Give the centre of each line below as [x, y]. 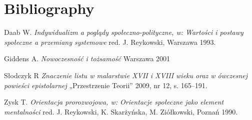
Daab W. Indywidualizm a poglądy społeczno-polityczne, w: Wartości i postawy [124, 32]
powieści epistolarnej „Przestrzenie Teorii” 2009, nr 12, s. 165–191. [106, 85]
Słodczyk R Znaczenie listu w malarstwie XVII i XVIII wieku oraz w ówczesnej [126, 75]
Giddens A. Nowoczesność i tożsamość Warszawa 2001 [87, 59]
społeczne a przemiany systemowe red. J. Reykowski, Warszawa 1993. [110, 42]
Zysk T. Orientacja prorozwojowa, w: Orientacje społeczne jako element [114, 102]
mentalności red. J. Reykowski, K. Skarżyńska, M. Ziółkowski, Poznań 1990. [121, 111]
